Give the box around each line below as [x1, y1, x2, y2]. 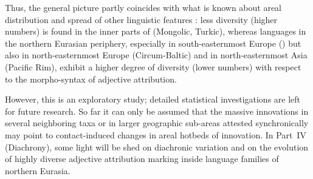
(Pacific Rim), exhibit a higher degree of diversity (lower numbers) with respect [5, 60, 301, 73]
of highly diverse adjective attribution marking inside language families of [5, 152, 279, 165]
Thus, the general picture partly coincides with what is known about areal [5, 1, 282, 13]
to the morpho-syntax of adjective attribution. [5, 72, 177, 85]
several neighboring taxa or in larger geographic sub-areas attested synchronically [5, 117, 309, 129]
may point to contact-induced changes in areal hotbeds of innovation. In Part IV [5, 128, 306, 141]
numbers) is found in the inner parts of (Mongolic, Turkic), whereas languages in [5, 25, 306, 38]
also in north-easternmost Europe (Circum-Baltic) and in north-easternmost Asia [5, 49, 308, 61]
